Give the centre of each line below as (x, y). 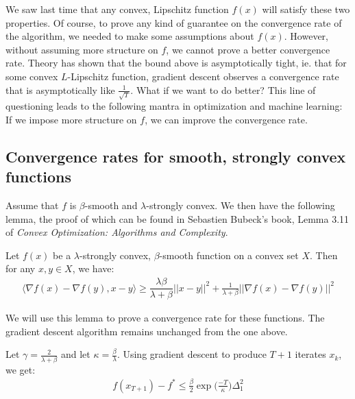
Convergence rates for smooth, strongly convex (176, 156)
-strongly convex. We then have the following (241, 205)
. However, (306, 36)
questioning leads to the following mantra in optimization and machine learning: (174, 106)
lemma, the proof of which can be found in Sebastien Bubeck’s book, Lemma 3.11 (177, 218)
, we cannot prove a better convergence (248, 49)
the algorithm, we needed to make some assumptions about (130, 36)
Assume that (32, 205)
